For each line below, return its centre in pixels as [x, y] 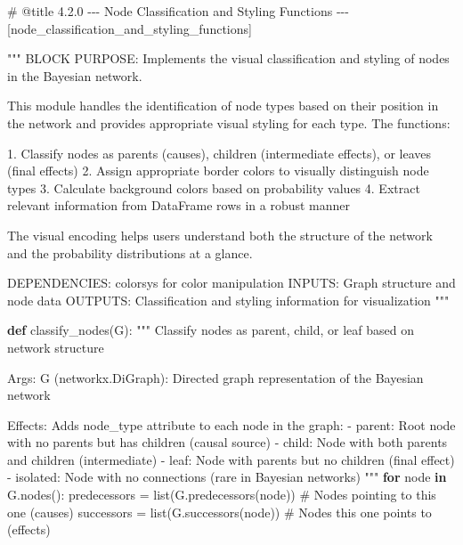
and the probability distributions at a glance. [130, 252]
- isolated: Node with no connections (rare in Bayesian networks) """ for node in [227, 477]
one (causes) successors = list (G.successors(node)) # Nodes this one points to [219, 512]
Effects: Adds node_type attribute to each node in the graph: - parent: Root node [231, 424]
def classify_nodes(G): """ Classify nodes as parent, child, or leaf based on [211, 330]
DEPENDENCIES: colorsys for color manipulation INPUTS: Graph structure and [231, 283]
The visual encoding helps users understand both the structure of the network [220, 235]
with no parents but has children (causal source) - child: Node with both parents [227, 442]
